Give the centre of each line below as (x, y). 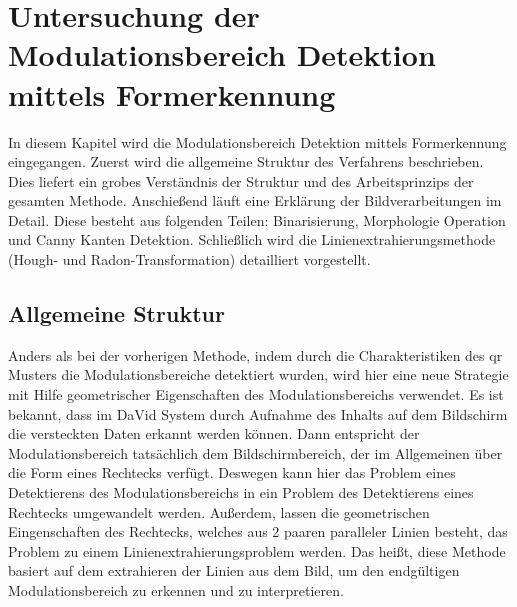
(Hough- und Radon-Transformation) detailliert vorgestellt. (189, 259)
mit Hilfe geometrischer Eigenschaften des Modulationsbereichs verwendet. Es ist (256, 394)
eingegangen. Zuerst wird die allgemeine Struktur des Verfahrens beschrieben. (246, 161)
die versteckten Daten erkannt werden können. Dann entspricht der (214, 433)
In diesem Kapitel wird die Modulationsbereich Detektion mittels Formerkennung (257, 141)
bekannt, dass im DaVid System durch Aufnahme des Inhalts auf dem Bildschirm (258, 413)
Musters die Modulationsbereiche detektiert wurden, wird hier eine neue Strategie (258, 374)
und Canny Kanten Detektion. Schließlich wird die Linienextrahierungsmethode (252, 239)
